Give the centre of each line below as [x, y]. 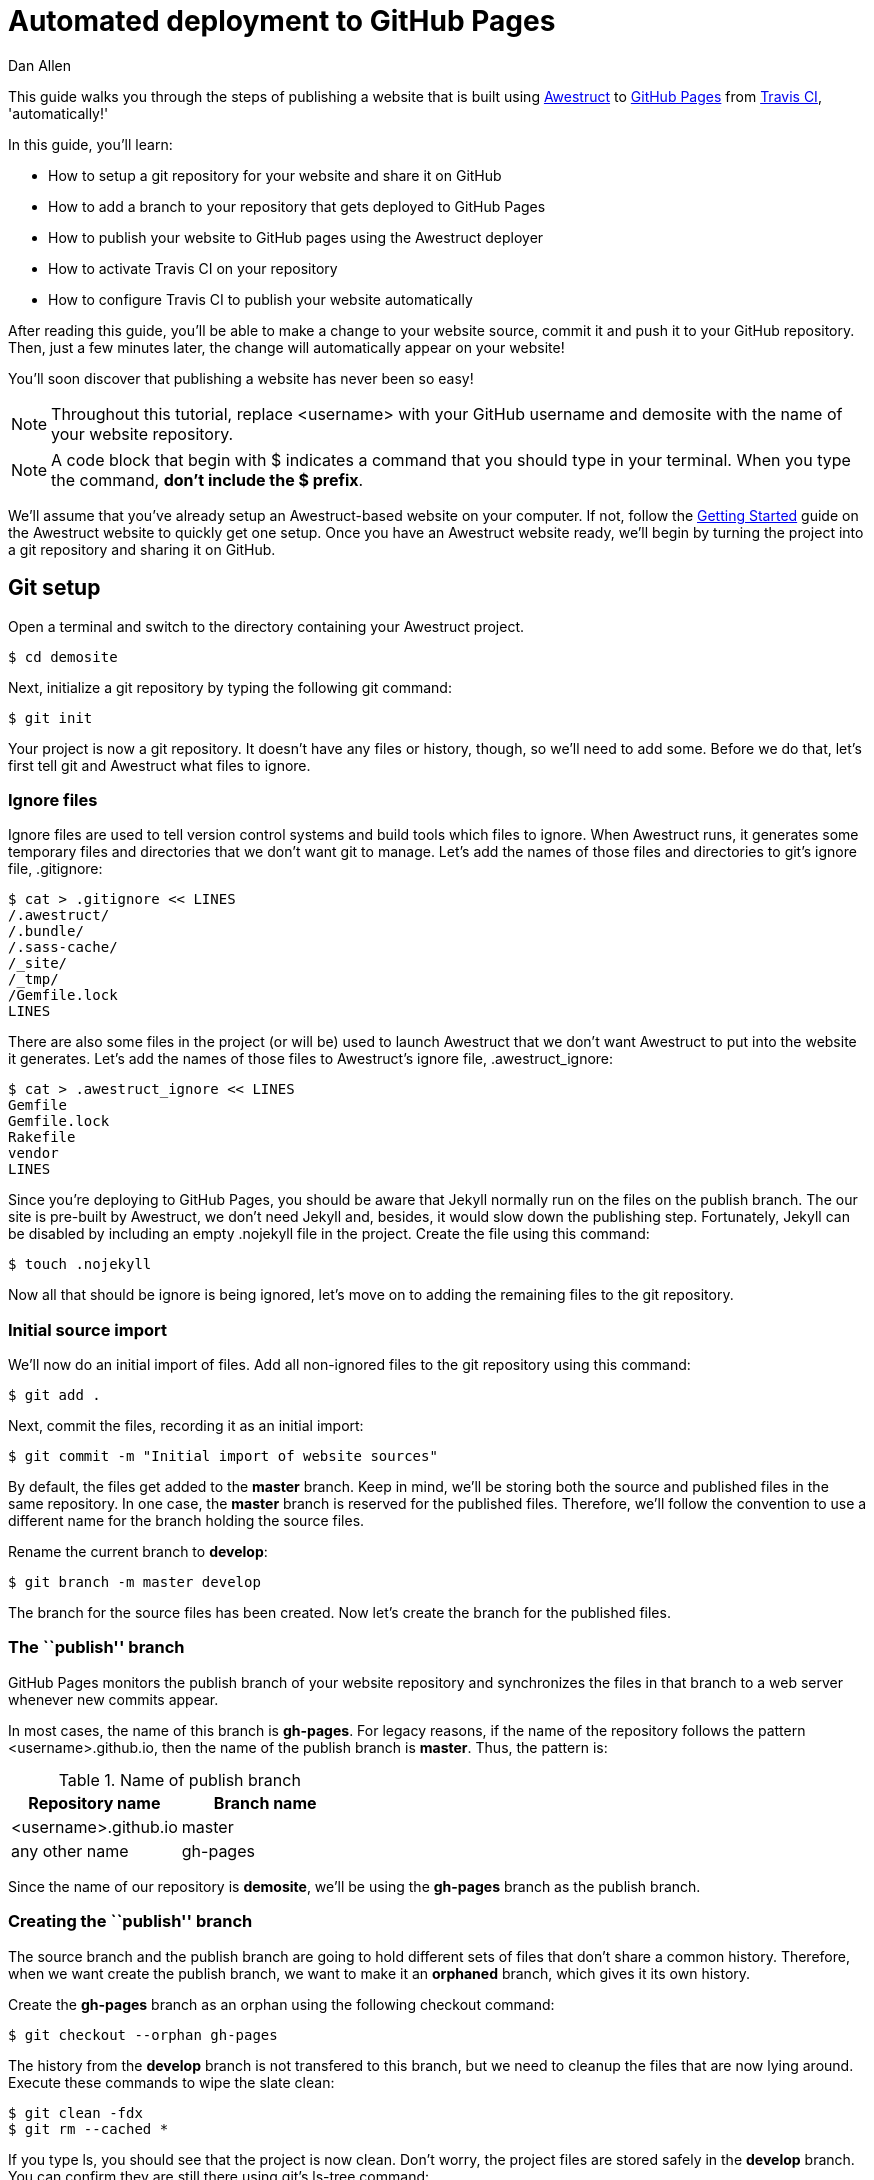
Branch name [265, 1802]
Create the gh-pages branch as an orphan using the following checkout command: [281, 2004]
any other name [70, 1850]
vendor [33, 1153]
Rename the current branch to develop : [138, 1552]
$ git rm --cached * [88, 2128]
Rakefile [42, 1137]
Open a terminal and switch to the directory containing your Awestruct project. [266, 626]
